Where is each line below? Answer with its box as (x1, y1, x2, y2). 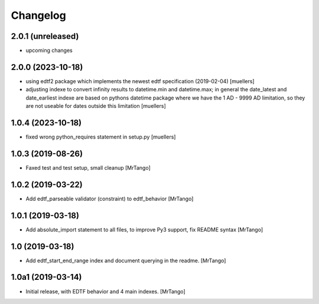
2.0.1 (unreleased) (11, 31, 79, 41)
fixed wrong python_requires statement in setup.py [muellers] (25, 133, 176, 141)
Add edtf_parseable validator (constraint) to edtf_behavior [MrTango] (25, 195, 194, 202)
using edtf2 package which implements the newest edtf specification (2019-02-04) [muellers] (25, 77, 255, 85)
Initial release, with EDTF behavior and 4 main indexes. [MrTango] (25, 288, 185, 295)
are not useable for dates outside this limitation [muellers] (25, 103, 166, 110)
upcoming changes (25, 47, 73, 54)
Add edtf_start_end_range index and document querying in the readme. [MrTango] (25, 257, 226, 264)
